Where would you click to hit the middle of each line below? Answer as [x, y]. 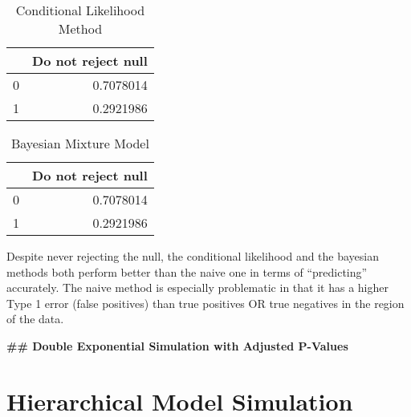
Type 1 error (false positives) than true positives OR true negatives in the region [205, 303]
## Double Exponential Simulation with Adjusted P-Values [177, 345]
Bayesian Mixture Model [80, 143]
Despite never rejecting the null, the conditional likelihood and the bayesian [193, 256]
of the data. [35, 319]
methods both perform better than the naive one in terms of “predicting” [187, 271]
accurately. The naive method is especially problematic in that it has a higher [197, 287]
